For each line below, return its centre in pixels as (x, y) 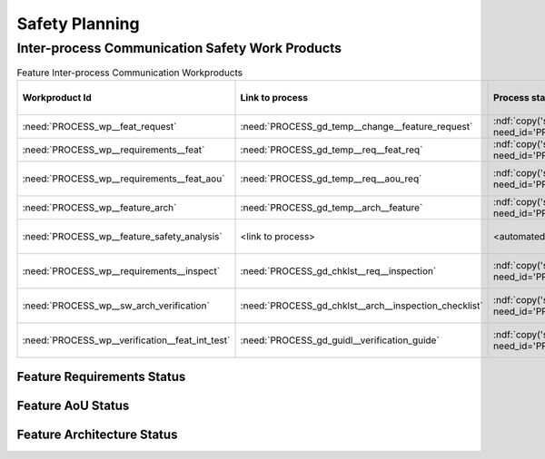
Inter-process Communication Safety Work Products (179, 48)
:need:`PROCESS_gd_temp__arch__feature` (332, 207)
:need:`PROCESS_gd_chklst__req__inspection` (338, 270)
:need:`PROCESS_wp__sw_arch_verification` (116, 306)
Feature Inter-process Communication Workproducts (130, 73)
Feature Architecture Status (97, 435)
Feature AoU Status (73, 406)
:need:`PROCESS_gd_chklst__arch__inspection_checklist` (362, 306)
